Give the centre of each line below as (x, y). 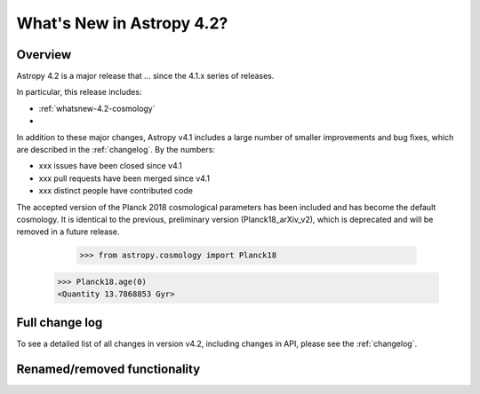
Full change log (60, 323)
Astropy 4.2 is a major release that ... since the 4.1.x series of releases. (145, 76)
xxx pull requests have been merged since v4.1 (124, 178)
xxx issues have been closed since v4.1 (110, 166)
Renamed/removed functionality (108, 369)
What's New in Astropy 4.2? (122, 23)
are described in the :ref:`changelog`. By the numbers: (116, 150)
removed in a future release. (68, 232)
